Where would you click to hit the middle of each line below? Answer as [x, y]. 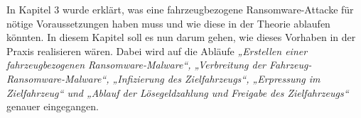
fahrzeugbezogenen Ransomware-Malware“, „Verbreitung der [136, 65]
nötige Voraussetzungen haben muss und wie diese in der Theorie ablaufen [168, 23]
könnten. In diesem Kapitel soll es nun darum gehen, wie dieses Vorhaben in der [181, 37]
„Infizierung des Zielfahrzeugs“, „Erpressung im [216, 78]
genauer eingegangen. [53, 106]
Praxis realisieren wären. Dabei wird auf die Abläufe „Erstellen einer [157, 51]
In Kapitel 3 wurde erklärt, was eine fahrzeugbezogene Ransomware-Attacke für [180, 9]
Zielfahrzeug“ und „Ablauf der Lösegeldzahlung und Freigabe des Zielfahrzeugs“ [178, 92]
